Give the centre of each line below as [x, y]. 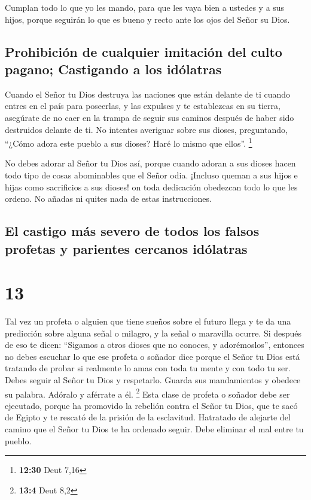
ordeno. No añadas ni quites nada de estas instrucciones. [108, 199]
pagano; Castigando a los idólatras [113, 69]
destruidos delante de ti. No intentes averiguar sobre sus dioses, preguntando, [146, 129]
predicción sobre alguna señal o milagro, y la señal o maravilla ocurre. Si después [153, 333]
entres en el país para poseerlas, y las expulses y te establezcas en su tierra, [143, 106]
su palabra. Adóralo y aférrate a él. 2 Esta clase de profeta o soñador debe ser [147, 393]
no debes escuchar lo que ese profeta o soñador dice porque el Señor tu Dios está [153, 356]
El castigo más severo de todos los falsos [132, 231]
